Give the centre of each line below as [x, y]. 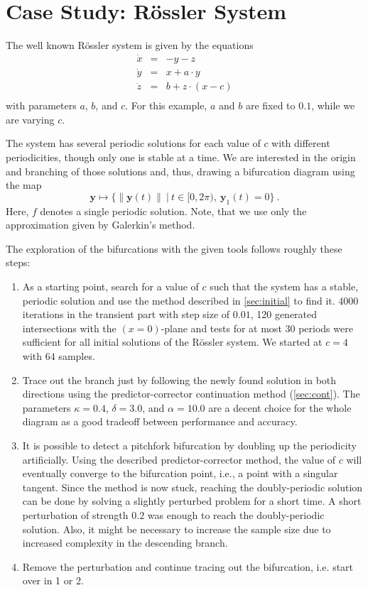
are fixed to [270, 105]
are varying [30, 119]
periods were [326, 328]
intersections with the [69, 328]
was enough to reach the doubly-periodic [236, 514]
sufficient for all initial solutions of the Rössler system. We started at [172, 342]
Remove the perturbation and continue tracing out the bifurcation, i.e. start [188, 566]
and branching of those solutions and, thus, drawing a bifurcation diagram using [180, 171]
